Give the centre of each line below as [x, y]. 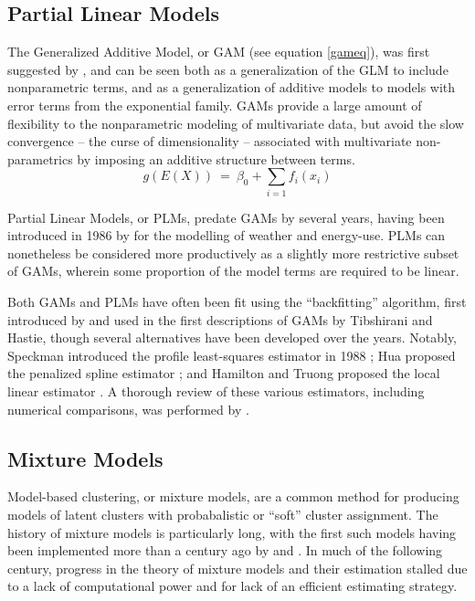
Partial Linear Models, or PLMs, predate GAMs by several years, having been [226, 217]
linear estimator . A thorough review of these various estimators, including [216, 391]
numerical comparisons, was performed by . [128, 409]
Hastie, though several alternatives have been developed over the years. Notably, [232, 337]
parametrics [40, 158]
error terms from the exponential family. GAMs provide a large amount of [215, 105]
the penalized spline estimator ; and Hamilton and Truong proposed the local [224, 373]
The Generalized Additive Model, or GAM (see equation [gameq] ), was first [219, 52]
